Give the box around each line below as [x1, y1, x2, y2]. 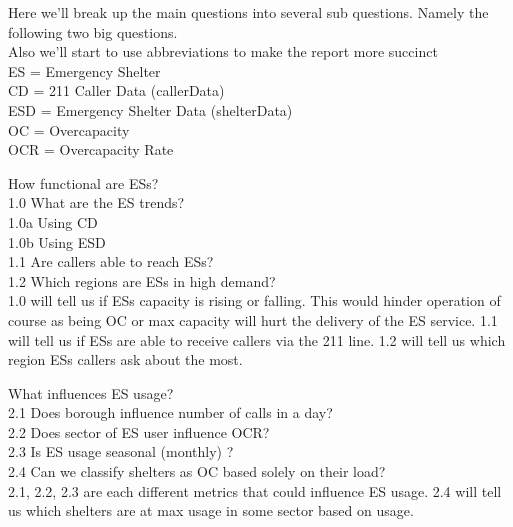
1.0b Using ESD [8, 231, 106, 252]
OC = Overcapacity [8, 119, 130, 140]
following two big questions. [8, 21, 178, 42]
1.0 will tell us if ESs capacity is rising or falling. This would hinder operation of [8, 290, 501, 311]
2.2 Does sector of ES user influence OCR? [8, 421, 270, 442]
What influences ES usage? [8, 382, 174, 403]
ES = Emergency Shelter [8, 60, 161, 81]
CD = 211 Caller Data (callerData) [8, 80, 225, 101]
